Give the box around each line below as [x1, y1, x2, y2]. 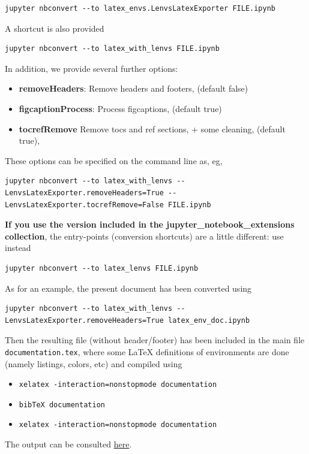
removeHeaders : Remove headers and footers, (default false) [19, 82, 248, 95]
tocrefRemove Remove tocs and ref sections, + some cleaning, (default [19, 122, 286, 135]
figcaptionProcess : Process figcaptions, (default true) [19, 102, 222, 114]
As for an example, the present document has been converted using [5, 282, 252, 294]
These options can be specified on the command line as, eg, [5, 154, 223, 167]
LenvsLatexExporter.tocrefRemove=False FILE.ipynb [5, 200, 211, 209]
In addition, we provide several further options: [5, 62, 178, 74]
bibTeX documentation [19, 400, 105, 409]
